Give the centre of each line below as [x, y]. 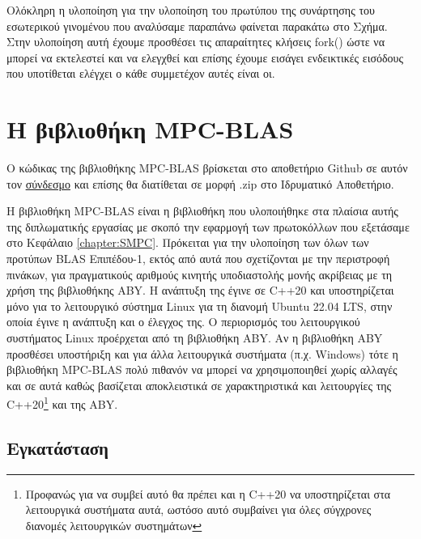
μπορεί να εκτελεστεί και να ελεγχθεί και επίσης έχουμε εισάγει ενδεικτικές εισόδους [205, 57]
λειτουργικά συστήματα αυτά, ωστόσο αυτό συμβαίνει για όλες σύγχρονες [198, 509]
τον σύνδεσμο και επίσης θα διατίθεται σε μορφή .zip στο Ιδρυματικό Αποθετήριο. [200, 183]
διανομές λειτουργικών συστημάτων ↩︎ [114, 526]
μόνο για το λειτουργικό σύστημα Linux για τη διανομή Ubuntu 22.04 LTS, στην [200, 306]
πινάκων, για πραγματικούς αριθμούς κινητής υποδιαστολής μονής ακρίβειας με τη [200, 274]
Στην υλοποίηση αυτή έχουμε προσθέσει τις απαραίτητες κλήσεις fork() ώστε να [196, 42]
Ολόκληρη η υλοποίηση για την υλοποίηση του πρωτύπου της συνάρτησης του [191, 10]
